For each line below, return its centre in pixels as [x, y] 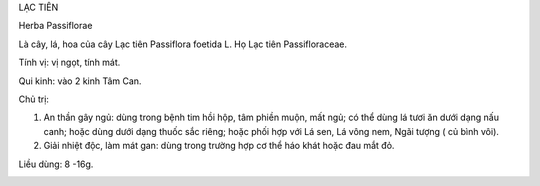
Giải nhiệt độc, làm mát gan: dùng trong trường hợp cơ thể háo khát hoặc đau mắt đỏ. [219, 146]
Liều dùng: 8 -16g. [56, 164]
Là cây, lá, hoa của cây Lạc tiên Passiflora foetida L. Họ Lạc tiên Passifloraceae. [183, 44]
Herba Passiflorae [55, 26]
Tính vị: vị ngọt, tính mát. [69, 62]
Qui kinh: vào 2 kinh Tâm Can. [80, 81]
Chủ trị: [34, 99]
